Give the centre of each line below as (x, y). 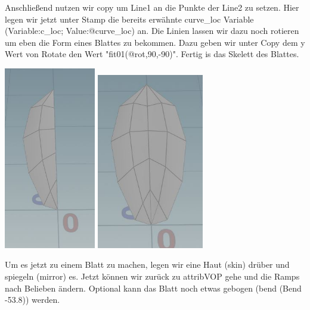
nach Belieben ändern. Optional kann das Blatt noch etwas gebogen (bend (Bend (153, 288)
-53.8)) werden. (32, 300)
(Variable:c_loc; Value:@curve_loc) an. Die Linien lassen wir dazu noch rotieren (152, 31)
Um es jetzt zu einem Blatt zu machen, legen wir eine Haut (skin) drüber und (147, 264)
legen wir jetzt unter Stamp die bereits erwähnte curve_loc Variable (129, 19)
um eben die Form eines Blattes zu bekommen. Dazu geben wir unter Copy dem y (155, 42)
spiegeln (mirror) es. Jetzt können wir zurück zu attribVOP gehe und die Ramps (152, 276)
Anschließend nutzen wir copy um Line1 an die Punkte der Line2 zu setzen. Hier (152, 7)
